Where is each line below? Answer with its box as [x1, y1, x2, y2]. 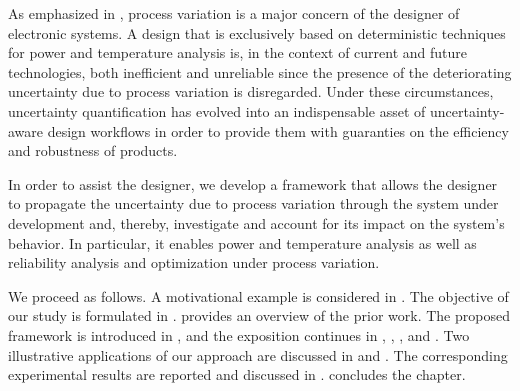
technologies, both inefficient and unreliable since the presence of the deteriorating [8, 61, 512, 82]
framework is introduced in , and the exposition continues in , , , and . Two [8, 324, 470, 345]
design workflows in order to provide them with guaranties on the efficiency [47, 120, 509, 141]
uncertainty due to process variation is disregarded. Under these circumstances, [8, 81, 494, 102]
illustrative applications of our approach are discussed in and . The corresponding [8, 344, 508, 365]
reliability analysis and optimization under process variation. [8, 252, 380, 273]
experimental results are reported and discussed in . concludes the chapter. [8, 364, 466, 385]
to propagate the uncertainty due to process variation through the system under [8, 193, 499, 214]
